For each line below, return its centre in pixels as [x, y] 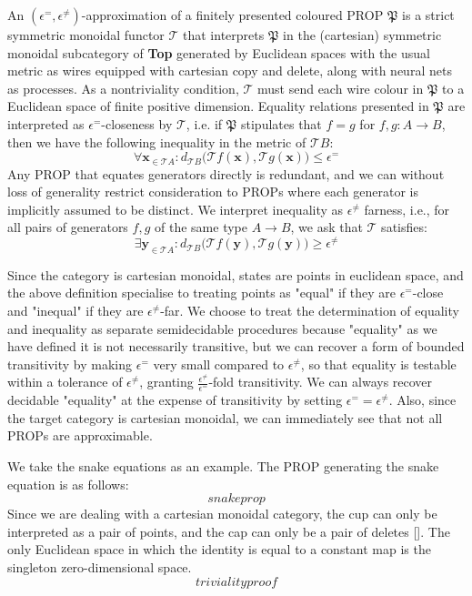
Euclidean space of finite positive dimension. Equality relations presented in [218, 106]
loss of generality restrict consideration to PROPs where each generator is [213, 192]
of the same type [201, 227]
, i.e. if [204, 123]
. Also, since [422, 400]
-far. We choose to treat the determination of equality [310, 311]
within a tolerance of [65, 382]
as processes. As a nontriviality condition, [123, 88]
